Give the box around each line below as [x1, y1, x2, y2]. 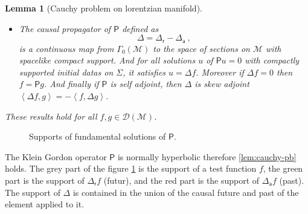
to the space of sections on [153, 42, 250, 54]
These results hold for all [5, 109, 97, 122]
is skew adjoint [194, 77, 249, 90]
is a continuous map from [19, 42, 114, 54]
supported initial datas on [19, 65, 114, 78]
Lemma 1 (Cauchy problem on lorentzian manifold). [5, 2, 202, 14]
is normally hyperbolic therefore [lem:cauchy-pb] [117, 150, 297, 163]
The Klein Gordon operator [5, 150, 107, 163]
